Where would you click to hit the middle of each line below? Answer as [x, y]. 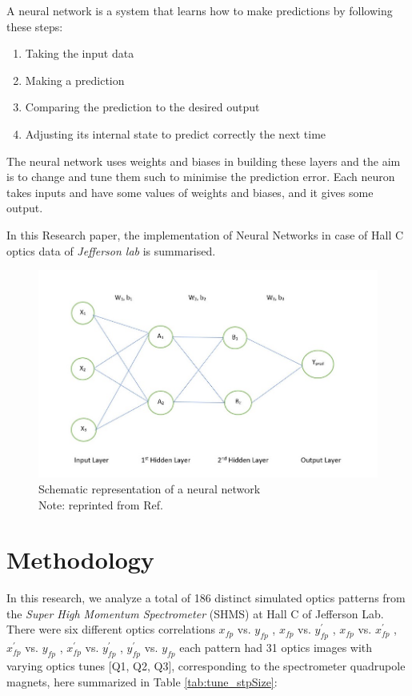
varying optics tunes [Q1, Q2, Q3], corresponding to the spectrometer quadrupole [206, 666]
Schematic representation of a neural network [150, 488]
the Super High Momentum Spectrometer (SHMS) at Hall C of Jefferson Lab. [195, 613]
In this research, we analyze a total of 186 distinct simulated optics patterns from [206, 598]
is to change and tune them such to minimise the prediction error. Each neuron [201, 177]
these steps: [35, 26]
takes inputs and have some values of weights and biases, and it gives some [190, 192]
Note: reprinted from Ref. [101, 504]
